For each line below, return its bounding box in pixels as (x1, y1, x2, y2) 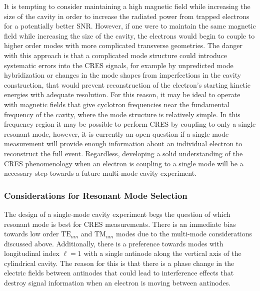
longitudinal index (4, 248, 59, 258)
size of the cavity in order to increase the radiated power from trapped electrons (4, 11, 249, 21)
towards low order (4, 228, 59, 239)
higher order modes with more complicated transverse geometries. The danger (4, 40, 242, 51)
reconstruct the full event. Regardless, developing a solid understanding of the (4, 148, 243, 158)
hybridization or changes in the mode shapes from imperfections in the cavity (4, 70, 241, 80)
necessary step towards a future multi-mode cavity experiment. (4, 168, 197, 178)
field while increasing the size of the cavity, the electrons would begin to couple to (4, 30, 255, 41)
